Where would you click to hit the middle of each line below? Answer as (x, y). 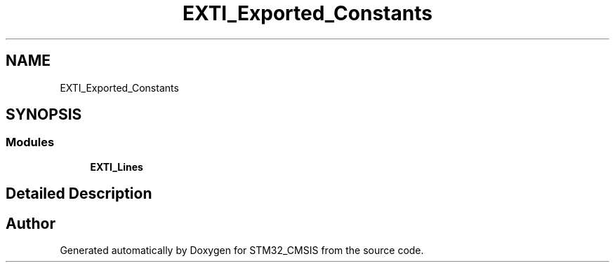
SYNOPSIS (44, 115)
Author (31, 223)
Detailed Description (79, 194)
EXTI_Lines (117, 167)
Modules (30, 142)
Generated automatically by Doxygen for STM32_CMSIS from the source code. (242, 251)
